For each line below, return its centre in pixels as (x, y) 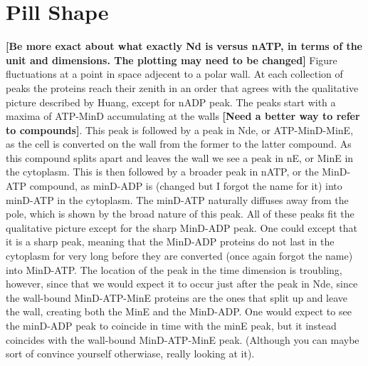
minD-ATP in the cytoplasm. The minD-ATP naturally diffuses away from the (177, 199)
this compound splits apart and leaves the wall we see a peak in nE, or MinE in (180, 157)
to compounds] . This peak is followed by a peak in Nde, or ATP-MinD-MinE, (180, 129)
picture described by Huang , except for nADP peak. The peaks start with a (171, 102)
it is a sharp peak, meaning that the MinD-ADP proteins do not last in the (170, 242)
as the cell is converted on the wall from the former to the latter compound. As (179, 144)
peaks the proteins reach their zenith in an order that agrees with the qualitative (182, 87)
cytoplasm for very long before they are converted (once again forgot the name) (179, 256)
